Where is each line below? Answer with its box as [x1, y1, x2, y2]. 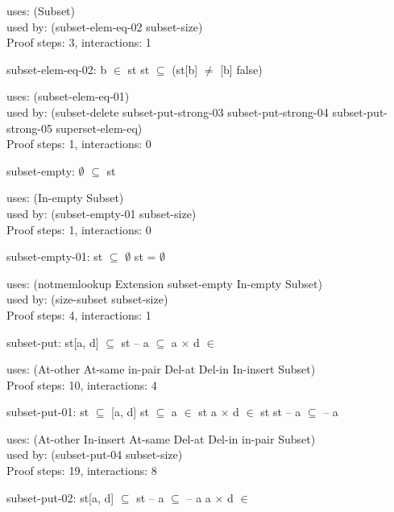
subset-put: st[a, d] [6, 333, 99, 350]
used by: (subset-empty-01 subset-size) [6, 204, 197, 221]
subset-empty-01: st [6, 248, 103, 265]
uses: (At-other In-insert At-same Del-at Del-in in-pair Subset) [6, 430, 316, 447]
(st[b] [172, 60, 198, 77]
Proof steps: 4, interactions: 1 [6, 306, 151, 323]
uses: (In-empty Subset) [6, 189, 124, 206]
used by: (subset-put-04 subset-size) [6, 446, 183, 463]
